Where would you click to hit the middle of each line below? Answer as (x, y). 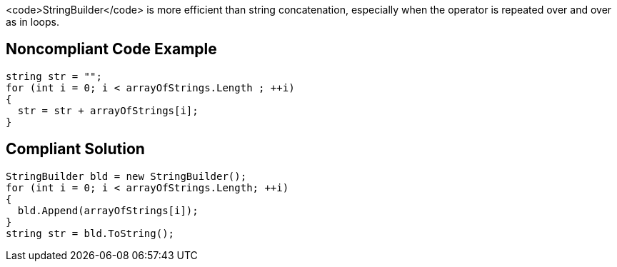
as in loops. (32, 22)
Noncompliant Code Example (111, 49)
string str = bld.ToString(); (90, 233)
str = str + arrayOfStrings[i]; (108, 110)
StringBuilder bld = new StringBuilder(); (126, 176)
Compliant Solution (75, 149)
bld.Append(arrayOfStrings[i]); (108, 210)
